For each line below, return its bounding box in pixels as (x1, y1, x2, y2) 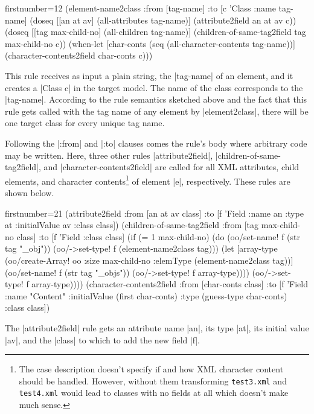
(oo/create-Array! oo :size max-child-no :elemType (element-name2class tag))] (5, 253, 293, 266)
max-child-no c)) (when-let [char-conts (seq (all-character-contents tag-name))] (5, 37, 295, 49)
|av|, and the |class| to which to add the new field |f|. (5, 333, 200, 346)
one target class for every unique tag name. (5, 116, 165, 129)
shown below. (5, 186, 54, 199)
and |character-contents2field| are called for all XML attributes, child (43, 161, 300, 173)
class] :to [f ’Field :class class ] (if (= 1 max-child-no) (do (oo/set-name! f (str (16, 230, 300, 243)
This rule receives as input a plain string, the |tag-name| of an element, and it (5, 69, 293, 81)
